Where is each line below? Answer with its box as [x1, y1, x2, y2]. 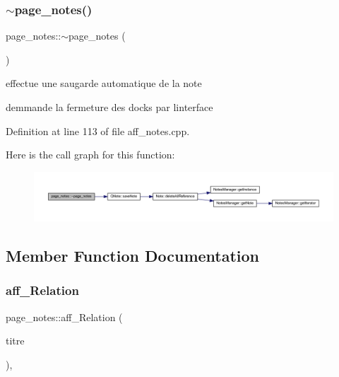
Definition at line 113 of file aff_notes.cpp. [6, 123, 190, 138]
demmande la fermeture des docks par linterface [6, 100, 213, 114]
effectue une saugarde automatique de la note [6, 76, 202, 91]
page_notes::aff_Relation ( [6, 309, 123, 324]
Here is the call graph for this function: [6, 147, 175, 162]
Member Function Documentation [6, 245, 260, 267]
